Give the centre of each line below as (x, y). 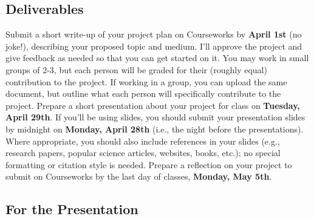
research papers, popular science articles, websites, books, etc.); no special (143, 153)
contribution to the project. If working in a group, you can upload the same (146, 81)
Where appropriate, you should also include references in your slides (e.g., (143, 141)
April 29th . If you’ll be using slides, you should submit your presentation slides (155, 117)
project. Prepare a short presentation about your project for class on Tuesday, (153, 105)
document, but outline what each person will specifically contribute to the (143, 93)
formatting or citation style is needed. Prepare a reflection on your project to (149, 164)
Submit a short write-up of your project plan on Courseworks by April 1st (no (154, 34)
